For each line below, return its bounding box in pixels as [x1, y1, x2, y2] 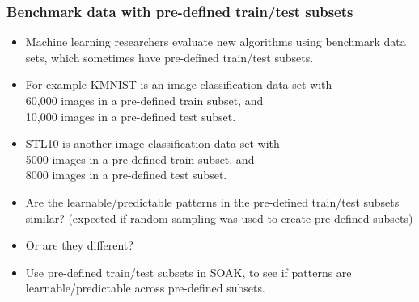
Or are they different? [25, 237, 133, 254]
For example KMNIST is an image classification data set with [25, 76, 332, 93]
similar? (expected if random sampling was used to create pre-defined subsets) [25, 209, 413, 226]
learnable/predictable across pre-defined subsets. [25, 279, 265, 296]
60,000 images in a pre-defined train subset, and [25, 92, 264, 108]
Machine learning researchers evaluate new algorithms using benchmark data [25, 33, 406, 50]
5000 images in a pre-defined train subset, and [25, 150, 255, 167]
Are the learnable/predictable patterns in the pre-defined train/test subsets [25, 193, 400, 210]
